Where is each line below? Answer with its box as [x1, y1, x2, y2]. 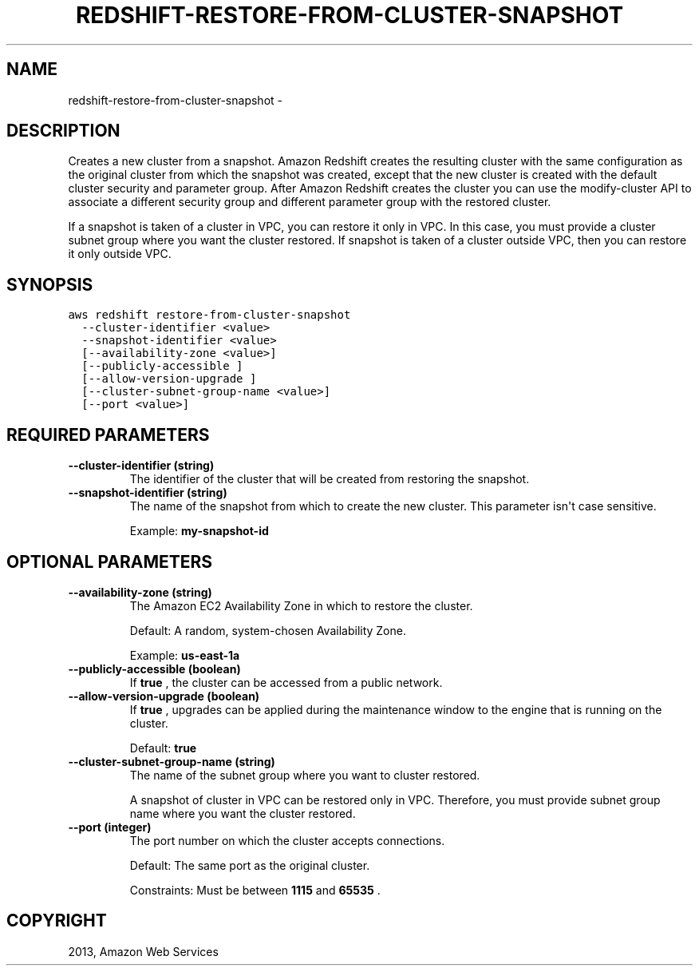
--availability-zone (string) [68, 585, 212, 599]
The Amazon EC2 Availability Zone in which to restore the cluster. [129, 598, 473, 613]
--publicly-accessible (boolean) [68, 661, 241, 676]
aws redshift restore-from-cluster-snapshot [68, 308, 351, 322]
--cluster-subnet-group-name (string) [68, 754, 275, 768]
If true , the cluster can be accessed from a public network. [129, 675, 443, 689]
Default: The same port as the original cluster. [129, 858, 370, 872]
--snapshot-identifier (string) [68, 486, 227, 500]
